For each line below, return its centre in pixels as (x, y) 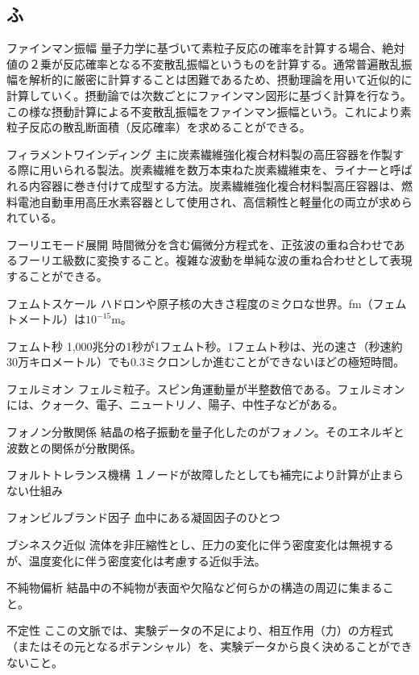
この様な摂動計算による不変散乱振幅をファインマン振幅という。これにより (203, 111)
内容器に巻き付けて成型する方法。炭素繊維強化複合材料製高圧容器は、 (215, 185)
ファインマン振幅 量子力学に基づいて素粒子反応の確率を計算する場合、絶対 (206, 48)
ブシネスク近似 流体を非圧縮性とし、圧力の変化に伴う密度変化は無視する (200, 545)
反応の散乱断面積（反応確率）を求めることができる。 (170, 127)
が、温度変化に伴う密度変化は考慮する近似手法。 (136, 560)
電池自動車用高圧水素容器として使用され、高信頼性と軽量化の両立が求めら (215, 201)
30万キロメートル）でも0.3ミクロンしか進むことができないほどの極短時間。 (205, 362)
